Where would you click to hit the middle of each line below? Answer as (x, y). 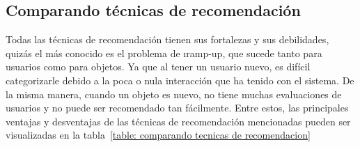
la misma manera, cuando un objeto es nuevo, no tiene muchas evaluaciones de (174, 94)
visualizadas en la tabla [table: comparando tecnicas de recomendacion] (158, 135)
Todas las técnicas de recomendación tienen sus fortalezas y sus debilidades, (167, 39)
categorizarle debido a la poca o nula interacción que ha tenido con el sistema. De (180, 80)
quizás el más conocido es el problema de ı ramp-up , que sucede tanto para (164, 53)
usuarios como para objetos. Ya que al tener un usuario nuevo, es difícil (158, 67)
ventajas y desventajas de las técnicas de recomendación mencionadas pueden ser (178, 121)
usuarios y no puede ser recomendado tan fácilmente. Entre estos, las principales (177, 108)
